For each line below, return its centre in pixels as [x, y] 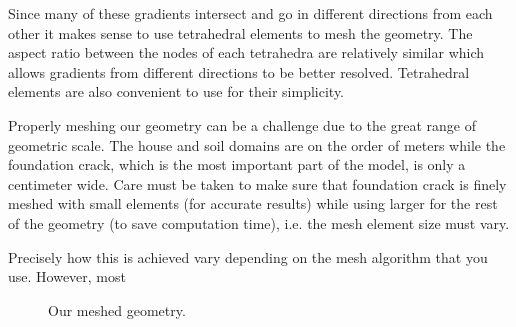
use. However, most [67, 276]
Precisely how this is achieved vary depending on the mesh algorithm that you [248, 256]
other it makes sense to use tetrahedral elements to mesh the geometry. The [240, 32]
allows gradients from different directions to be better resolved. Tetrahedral [239, 71]
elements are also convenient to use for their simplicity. [176, 91]
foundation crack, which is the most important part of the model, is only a [237, 164]
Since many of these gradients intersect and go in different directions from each [250, 13]
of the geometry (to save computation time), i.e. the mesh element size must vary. [259, 222]
